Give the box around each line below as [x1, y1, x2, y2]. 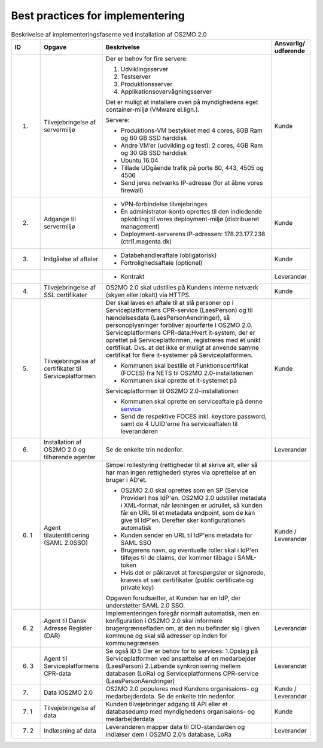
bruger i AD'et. [105, 475, 147, 484]
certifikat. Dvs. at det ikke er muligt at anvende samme [105, 343, 260, 352]
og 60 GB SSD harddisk [120, 133, 187, 142]
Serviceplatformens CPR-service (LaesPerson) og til [105, 306, 253, 314]
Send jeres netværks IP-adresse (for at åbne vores [120, 178, 263, 187]
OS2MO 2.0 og [44, 445, 86, 454]
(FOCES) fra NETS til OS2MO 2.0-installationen [120, 368, 254, 377]
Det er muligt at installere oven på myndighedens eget [105, 97, 258, 106]
